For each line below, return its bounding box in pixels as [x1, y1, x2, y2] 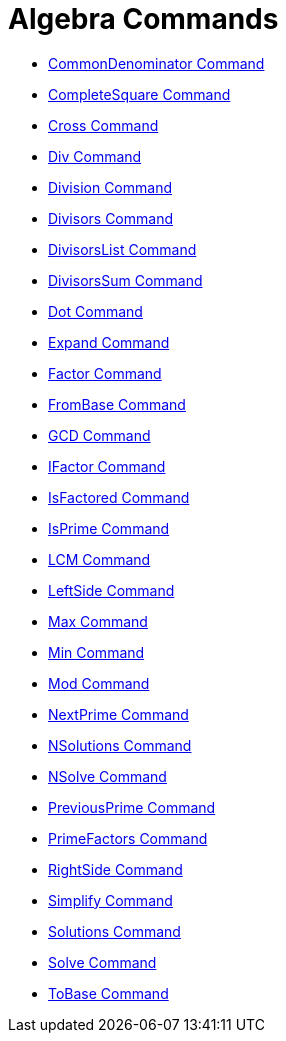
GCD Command [48, 426, 151, 444]
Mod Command [48, 674, 150, 692]
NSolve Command [48, 767, 167, 785]
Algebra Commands [8, 2, 279, 36]
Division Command [48, 178, 172, 196]
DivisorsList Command [48, 240, 197, 258]
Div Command [48, 147, 142, 165]
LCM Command [48, 550, 151, 568]
